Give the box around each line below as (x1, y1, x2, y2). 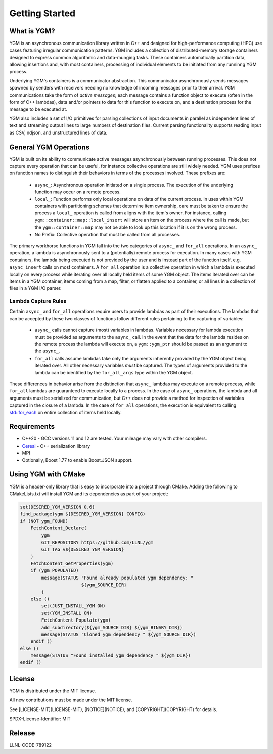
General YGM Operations (9, 143, 90, 151)
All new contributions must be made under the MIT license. (9, 697, 132, 703)
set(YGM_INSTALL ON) (41, 610, 93, 616)
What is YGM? (9, 27, 55, 35)
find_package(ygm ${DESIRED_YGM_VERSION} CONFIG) (20, 511, 146, 517)
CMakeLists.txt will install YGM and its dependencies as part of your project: (9, 491, 169, 497)
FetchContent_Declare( (30, 525, 87, 531)
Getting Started (9, 8, 76, 19)
